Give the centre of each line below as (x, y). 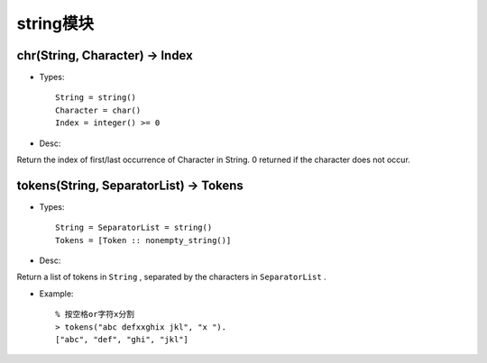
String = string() (96, 98)
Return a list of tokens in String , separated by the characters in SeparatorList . (171, 277)
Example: (56, 294)
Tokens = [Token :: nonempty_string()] (143, 240)
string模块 (55, 23)
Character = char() (98, 110)
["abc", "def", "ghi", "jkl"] (122, 340)
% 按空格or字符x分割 (95, 314)
